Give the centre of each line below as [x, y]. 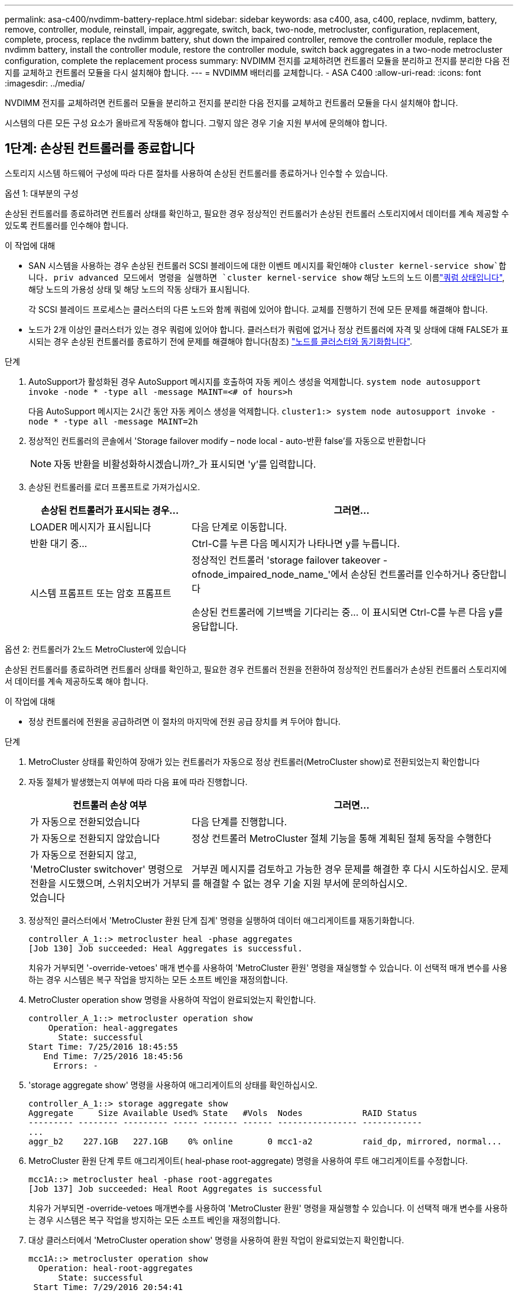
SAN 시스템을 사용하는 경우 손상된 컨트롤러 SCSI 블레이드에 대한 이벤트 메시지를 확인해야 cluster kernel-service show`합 [268, 265]
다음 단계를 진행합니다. [239, 821]
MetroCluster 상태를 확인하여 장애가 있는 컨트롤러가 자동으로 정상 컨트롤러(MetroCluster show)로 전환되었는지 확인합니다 [254, 761]
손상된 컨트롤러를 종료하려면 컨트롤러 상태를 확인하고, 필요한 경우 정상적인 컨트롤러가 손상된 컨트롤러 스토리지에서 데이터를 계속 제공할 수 [257, 213]
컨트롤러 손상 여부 [110, 805]
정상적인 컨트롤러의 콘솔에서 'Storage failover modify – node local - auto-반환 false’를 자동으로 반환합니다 [227, 440]
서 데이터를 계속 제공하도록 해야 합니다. [77, 681]
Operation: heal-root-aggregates [116, 1268]
